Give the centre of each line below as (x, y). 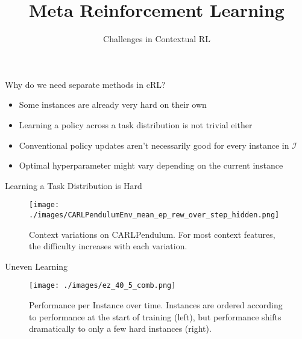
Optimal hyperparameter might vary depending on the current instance (151, 165)
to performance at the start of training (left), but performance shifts (155, 316)
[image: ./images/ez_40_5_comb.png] (102, 286)
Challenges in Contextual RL (157, 39)
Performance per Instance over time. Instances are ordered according (156, 305)
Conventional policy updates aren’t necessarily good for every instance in (154, 145)
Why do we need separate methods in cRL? (85, 84)
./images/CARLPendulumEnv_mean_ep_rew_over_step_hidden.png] (154, 215)
